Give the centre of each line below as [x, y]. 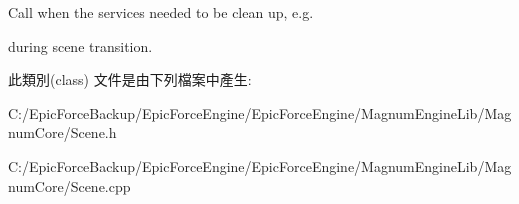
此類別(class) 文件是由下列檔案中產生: [130, 79]
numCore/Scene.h [62, 132]
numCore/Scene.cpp [69, 185]
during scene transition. [80, 45]
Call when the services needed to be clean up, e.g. [161, 12]
